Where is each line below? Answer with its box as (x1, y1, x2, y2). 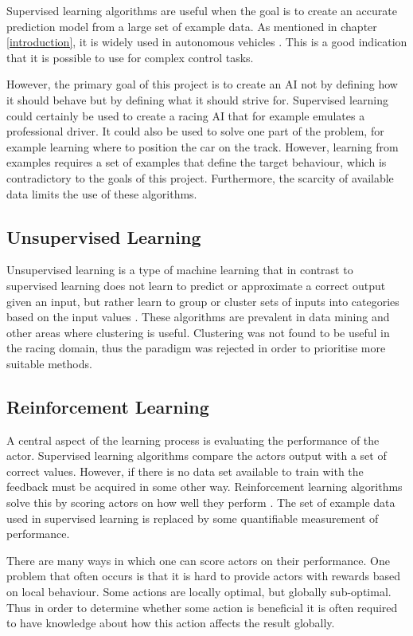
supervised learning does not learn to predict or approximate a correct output (6, 277, 386, 293)
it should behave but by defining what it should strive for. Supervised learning (6, 91, 389, 108)
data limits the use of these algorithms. (6, 185, 197, 202)
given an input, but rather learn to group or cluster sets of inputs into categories (6, 292, 399, 309)
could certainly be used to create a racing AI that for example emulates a (6, 107, 365, 124)
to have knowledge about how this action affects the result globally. (6, 614, 335, 631)
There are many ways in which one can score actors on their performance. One (6, 552, 390, 568)
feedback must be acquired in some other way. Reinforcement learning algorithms (6, 478, 403, 495)
